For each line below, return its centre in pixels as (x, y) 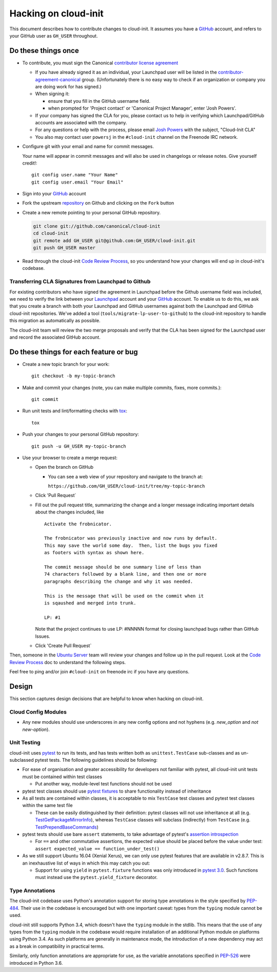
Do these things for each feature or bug (74, 352)
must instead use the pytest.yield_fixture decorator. (96, 877)
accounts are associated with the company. (81, 122)
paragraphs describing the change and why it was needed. (119, 581)
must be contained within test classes (62, 777)
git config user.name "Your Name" (75, 175)
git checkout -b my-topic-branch (73, 376)
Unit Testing (25, 743)
